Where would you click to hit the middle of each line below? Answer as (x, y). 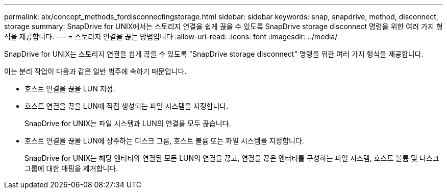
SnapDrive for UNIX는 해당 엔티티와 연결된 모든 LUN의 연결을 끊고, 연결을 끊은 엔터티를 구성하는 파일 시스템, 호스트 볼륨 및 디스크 (232, 158)
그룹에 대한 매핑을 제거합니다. (71, 168)
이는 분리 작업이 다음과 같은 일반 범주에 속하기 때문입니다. (95, 71)
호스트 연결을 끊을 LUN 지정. (70, 89)
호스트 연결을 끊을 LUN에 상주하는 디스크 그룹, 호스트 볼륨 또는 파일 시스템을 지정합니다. (164, 141)
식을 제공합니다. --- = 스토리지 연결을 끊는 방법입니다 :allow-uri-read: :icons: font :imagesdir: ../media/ (171, 37)
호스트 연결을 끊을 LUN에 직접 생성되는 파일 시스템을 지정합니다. (127, 106)
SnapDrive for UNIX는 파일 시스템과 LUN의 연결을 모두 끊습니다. (128, 123)
